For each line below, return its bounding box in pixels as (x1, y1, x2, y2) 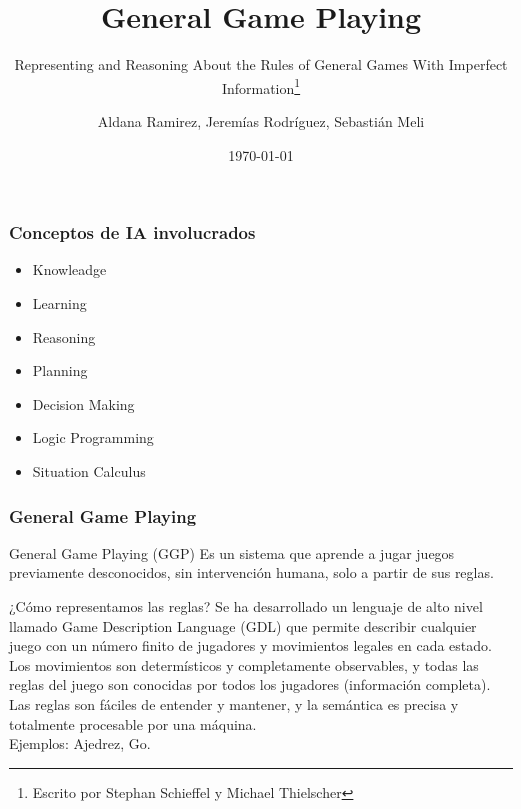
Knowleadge (32, 259, 107, 280)
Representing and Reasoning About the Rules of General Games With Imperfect (14, 54, 508, 75)
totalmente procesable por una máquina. (9, 713, 257, 734)
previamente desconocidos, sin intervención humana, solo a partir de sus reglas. (9, 562, 494, 583)
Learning (32, 293, 87, 314)
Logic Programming (32, 427, 154, 448)
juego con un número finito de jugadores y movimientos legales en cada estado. (9, 635, 492, 656)
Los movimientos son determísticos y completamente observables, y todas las (9, 654, 479, 675)
